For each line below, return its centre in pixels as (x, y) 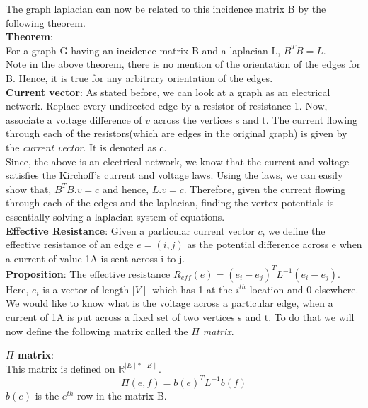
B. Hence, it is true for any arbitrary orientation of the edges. (139, 77)
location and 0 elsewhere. (304, 289)
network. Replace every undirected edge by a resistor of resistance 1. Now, (167, 106)
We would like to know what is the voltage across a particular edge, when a (169, 303)
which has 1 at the (192, 289)
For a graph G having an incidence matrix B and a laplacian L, (143, 50)
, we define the (294, 230)
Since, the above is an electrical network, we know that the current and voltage (178, 161)
